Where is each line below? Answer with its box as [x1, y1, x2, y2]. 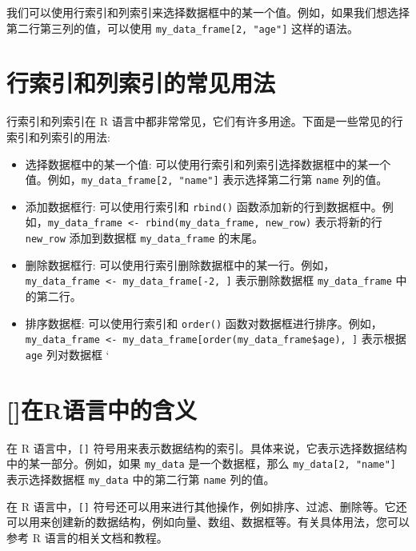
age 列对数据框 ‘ [25, 345, 110, 362]
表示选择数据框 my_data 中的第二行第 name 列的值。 [6, 471, 275, 488]
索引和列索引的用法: [6, 128, 110, 145]
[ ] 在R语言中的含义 [6, 393, 198, 425]
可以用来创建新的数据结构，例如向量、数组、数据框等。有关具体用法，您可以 [6, 513, 410, 530]
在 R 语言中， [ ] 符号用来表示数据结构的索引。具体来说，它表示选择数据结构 [6, 439, 407, 456]
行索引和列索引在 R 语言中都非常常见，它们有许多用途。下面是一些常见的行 [6, 113, 403, 130]
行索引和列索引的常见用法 [6, 66, 276, 99]
